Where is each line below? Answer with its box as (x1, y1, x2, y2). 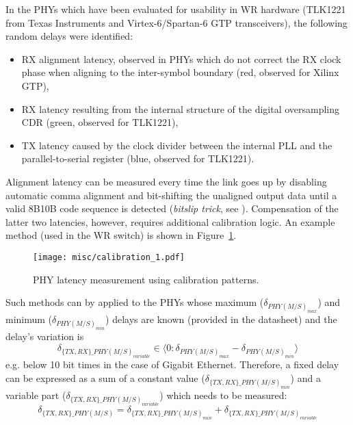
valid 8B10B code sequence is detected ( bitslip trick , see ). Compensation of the (5, 201, 339, 216)
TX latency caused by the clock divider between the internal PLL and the (21, 138, 332, 152)
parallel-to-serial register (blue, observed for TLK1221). (21, 151, 254, 166)
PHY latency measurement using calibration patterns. (33, 272, 259, 286)
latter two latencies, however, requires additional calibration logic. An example (5, 214, 335, 229)
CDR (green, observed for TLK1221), (21, 115, 179, 129)
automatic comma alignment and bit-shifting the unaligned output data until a (5, 188, 337, 202)
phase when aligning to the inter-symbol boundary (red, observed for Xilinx (21, 65, 339, 79)
